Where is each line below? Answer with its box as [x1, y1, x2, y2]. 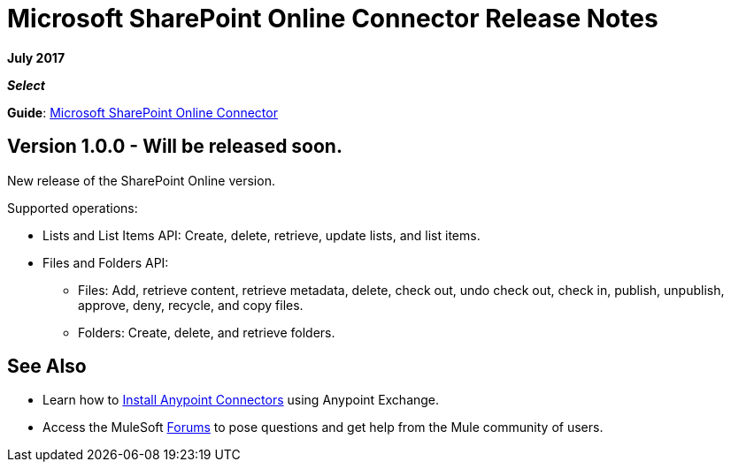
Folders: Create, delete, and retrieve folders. [78, 324, 335, 340]
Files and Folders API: [42, 254, 169, 270]
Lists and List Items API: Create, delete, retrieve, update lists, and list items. [42, 227, 481, 243]
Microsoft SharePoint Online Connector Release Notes [7, 4, 658, 34]
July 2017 [7, 49, 65, 65]
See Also [7, 355, 87, 378]
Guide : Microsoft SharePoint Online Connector [7, 104, 278, 120]
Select [7, 77, 45, 93]
